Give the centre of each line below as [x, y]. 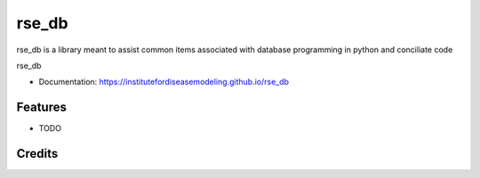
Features [41, 108]
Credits [37, 154]
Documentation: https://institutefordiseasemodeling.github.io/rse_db [164, 82]
